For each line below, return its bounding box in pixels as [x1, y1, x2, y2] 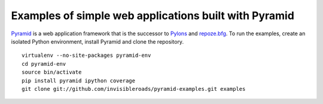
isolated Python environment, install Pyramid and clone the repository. [11, 38, 184, 45]
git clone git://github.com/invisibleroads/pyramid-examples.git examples [22, 85, 246, 92]
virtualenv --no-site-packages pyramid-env [22, 52, 151, 59]
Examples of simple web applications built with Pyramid [11, 9, 294, 22]
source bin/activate [22, 69, 82, 76]
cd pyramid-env [22, 60, 66, 67]
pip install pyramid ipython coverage [22, 77, 136, 84]
